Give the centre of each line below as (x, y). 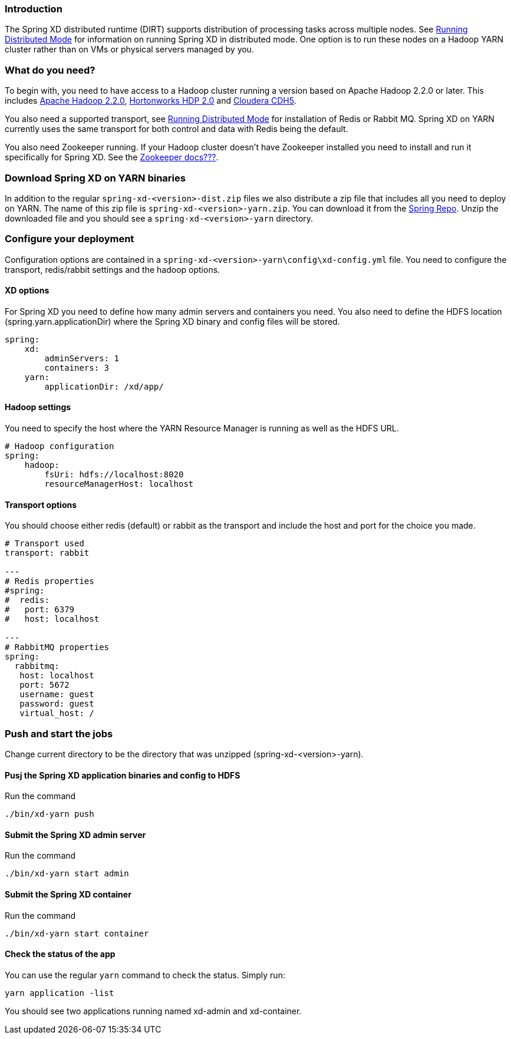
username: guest (57, 695)
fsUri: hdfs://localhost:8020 (114, 475)
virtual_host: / (57, 713)
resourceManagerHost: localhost (119, 484)
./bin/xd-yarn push (50, 814)
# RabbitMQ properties (57, 647)
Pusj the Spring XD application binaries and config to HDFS (123, 775)
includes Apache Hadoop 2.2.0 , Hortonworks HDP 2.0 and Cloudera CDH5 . (151, 101)
